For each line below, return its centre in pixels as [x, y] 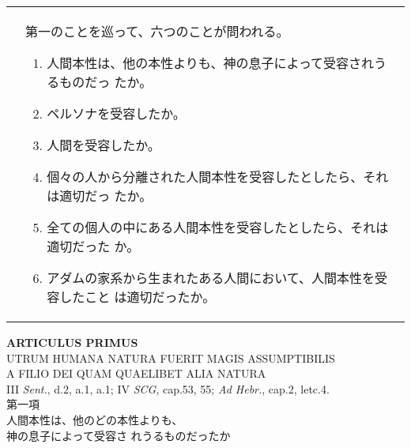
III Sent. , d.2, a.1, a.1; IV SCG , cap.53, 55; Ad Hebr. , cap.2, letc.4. [168, 388]
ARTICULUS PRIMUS [72, 342]
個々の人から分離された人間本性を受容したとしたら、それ [218, 177]
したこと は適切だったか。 [138, 297]
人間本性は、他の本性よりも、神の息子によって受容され [211, 63]
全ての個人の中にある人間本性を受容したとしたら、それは [218, 227]
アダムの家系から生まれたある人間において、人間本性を [211, 278]
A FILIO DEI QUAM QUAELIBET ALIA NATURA [136, 373]
